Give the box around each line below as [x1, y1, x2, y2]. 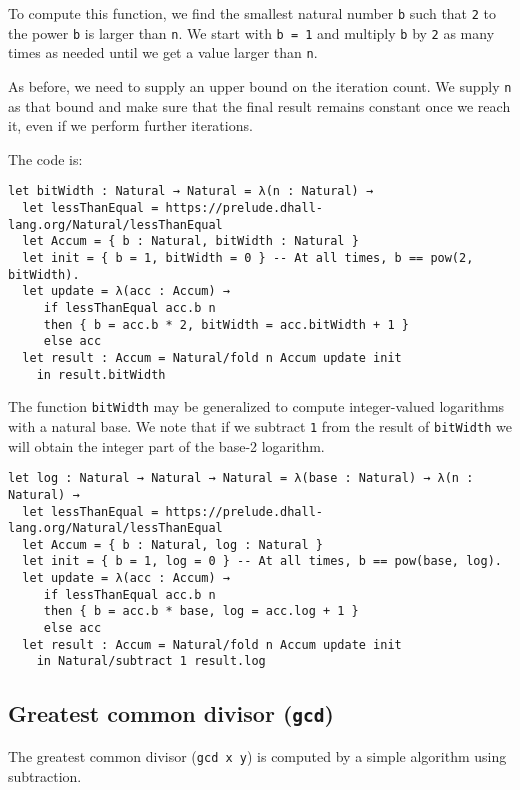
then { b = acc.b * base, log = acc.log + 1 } [43, 604, 359, 619]
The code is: [8, 148, 83, 169]
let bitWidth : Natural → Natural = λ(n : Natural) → [8, 184, 374, 199]
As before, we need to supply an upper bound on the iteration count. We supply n [8, 75, 512, 96]
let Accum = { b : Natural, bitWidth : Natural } [22, 234, 359, 249]
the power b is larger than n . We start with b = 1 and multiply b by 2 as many [8, 22, 495, 43]
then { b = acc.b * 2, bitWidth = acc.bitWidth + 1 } [43, 317, 409, 332]
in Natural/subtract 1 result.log [36, 654, 266, 669]
